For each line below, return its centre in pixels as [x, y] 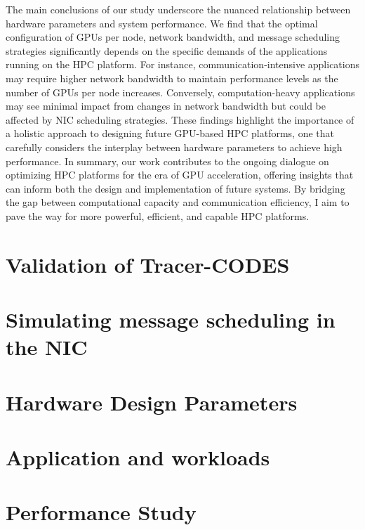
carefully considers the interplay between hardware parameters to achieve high [174, 147]
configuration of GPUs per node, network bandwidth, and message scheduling [173, 37]
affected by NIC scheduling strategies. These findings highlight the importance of [180, 119]
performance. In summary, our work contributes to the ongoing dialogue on [167, 161]
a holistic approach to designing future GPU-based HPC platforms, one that [170, 133]
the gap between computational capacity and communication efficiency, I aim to [178, 202]
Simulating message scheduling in [171, 319]
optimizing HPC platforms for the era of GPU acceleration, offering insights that [180, 175]
